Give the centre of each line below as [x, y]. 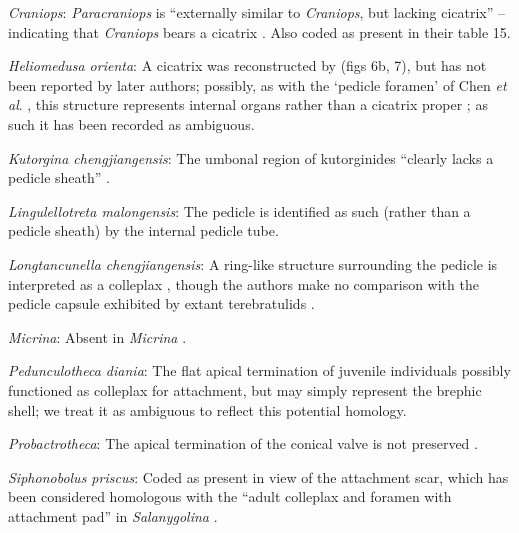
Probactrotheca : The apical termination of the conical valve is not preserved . [243, 443]
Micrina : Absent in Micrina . [97, 336]
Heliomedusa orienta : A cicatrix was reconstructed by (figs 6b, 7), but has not [247, 65]
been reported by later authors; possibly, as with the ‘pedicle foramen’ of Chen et [257, 84]
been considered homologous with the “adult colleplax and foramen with [230, 496]
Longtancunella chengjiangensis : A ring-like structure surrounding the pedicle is [253, 263]
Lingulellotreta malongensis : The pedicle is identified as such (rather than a [239, 210]
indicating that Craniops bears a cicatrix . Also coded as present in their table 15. [259, 31]
